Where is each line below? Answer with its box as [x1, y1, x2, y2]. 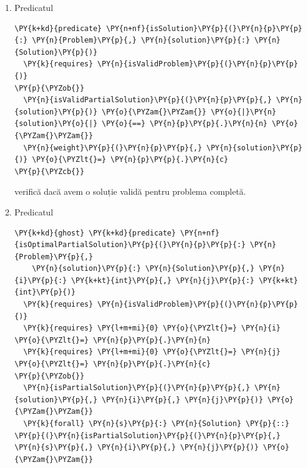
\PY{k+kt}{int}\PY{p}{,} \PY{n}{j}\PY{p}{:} [71, 276, 255, 285]
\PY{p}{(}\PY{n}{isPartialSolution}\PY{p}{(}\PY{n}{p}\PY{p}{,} [14, 431, 281, 440]
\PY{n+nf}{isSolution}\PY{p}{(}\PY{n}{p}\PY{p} [106, 24, 303, 33]
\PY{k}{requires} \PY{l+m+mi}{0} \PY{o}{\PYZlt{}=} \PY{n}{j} [23, 348, 281, 357]
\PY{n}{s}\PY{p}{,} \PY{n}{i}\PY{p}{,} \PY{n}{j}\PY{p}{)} [14, 443, 259, 452]
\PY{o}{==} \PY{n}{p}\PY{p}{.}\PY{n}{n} [101, 119, 268, 128]
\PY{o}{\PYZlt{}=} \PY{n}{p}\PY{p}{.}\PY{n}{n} [14, 335, 211, 344]
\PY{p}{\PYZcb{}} [14, 167, 85, 176]
